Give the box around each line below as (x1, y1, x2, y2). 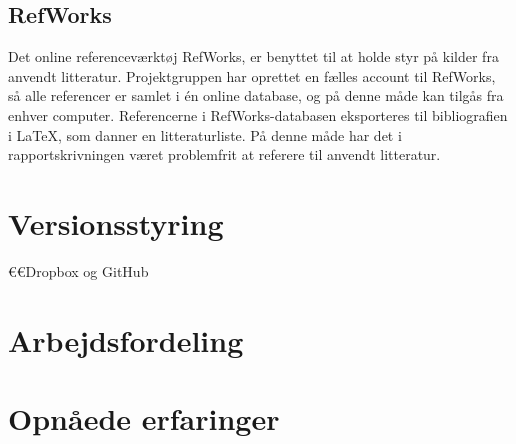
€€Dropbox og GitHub (8, 260, 149, 281)
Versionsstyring (8, 202, 224, 243)
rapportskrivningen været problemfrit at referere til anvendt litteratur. (8, 144, 441, 165)
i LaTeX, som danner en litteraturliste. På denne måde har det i (8, 124, 402, 145)
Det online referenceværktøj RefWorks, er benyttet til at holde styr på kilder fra (8, 46, 499, 67)
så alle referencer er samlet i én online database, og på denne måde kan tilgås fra (8, 85, 504, 106)
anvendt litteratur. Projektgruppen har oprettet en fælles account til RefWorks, (8, 65, 496, 86)
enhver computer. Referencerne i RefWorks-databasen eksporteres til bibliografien (8, 104, 508, 125)
